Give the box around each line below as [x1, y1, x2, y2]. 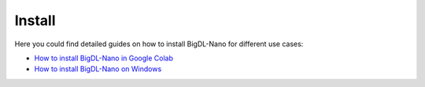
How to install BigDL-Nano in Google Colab [34, 53, 173, 63]
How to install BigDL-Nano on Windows [34, 64, 162, 74]
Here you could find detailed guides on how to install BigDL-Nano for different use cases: [14, 39, 304, 49]
